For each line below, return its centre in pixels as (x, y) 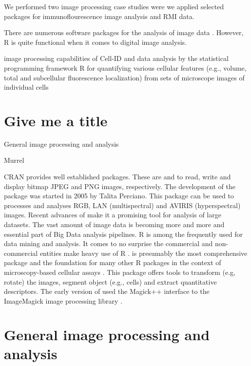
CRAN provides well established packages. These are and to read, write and (117, 177)
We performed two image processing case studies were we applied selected (114, 6)
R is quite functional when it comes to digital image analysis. (95, 42)
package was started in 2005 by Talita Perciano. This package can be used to (119, 196)
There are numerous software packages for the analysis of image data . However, (124, 32)
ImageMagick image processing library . (63, 300)
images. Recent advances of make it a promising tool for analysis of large (113, 215)
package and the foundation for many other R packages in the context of (113, 262)
